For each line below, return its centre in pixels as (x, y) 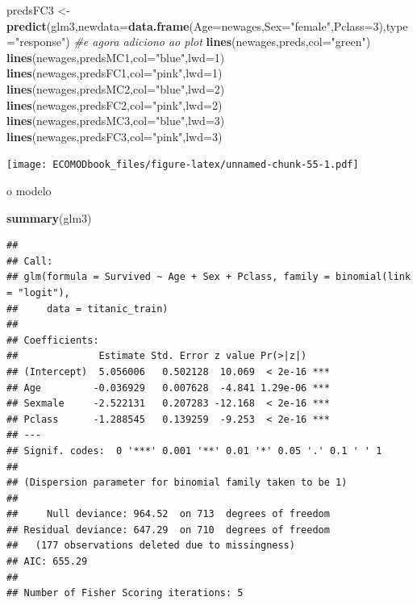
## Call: (30, 261)
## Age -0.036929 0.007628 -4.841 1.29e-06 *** (168, 388)
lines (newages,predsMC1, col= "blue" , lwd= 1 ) (116, 57)
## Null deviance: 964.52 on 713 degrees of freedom (168, 514)
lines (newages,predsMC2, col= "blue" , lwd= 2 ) (116, 88)
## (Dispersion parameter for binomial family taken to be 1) (177, 483)
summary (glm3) (49, 217)
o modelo (29, 190)
